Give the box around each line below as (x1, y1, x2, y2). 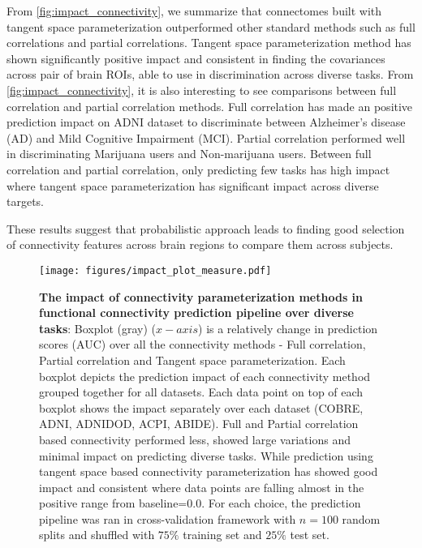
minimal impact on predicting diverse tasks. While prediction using (39, 447, 373, 464)
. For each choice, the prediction (201, 494, 361, 512)
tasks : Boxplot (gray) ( (39, 319, 157, 336)
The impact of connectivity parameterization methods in (39, 288, 364, 305)
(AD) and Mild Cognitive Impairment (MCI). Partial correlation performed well (6, 129, 406, 146)
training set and (183, 526, 262, 543)
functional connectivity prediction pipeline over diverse (39, 304, 354, 321)
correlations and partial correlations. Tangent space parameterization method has (6, 34, 411, 51)
